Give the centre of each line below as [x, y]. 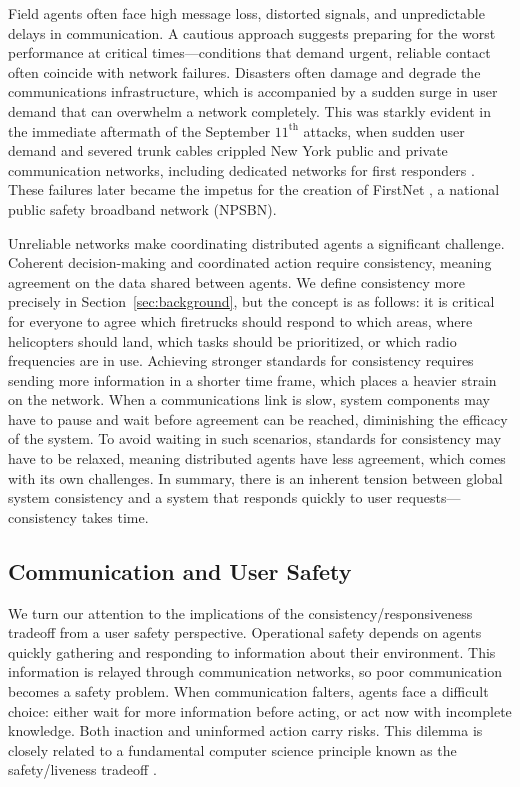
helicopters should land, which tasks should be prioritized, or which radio [232, 340]
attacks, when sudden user [384, 130]
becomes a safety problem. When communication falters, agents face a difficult [248, 691]
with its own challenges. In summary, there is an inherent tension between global [255, 477]
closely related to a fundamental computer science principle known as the [232, 749]
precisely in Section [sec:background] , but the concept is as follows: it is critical [251, 301]
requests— [428, 497]
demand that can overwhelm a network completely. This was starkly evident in [249, 110]
